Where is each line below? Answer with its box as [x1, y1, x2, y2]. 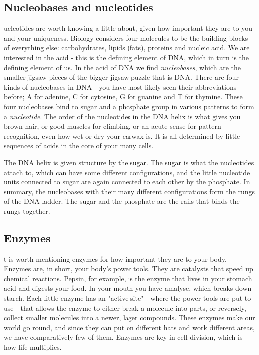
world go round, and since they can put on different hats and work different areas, [4, 322, 255, 332]
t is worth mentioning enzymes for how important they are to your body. [4, 253, 227, 264]
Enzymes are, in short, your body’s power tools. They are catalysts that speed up [4, 263, 253, 274]
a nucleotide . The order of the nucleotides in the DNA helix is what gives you [4, 111, 241, 121]
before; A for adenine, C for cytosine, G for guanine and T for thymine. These [4, 91, 243, 102]
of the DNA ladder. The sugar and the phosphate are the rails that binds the [4, 196, 240, 206]
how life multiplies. [4, 342, 62, 352]
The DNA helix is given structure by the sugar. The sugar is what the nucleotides [4, 157, 254, 167]
